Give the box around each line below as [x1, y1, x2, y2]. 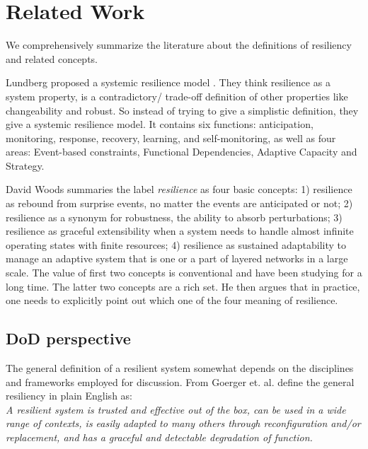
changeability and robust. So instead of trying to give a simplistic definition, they [6, 103, 359, 117]
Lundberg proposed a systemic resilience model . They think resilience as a [6, 75, 330, 90]
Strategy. [6, 158, 45, 173]
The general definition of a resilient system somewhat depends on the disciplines [6, 361, 354, 375]
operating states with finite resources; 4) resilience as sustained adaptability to [6, 237, 347, 252]
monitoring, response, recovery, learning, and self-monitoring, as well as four [6, 130, 336, 145]
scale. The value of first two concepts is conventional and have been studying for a [6, 265, 362, 280]
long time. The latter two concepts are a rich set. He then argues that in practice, [6, 279, 360, 293]
